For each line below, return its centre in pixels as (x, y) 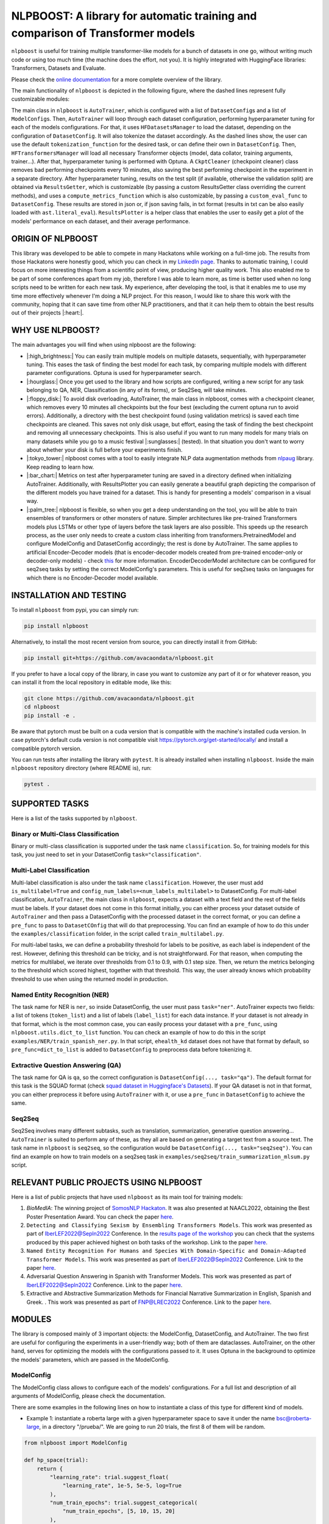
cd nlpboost (42, 707)
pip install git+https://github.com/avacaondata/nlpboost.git (119, 658)
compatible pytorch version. (47, 748)
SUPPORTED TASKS (50, 804)
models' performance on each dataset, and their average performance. (101, 221)
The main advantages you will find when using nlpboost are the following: (104, 345)
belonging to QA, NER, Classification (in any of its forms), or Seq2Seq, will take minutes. (137, 390)
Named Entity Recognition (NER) (60, 995)
